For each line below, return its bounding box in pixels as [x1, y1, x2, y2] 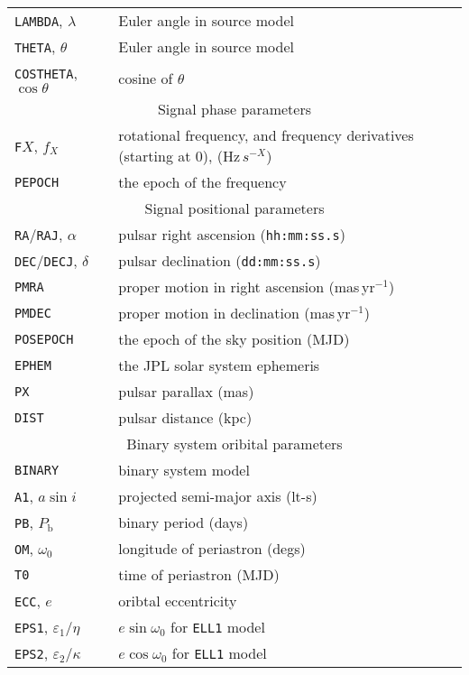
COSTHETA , [14, 62, 78, 83]
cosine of [118, 67, 173, 88]
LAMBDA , [14, 10, 63, 31]
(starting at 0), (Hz [118, 145, 241, 166]
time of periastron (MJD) [118, 564, 280, 585]
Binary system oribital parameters [126, 433, 343, 454]
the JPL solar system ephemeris [118, 355, 320, 375]
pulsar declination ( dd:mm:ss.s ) [118, 250, 321, 271]
